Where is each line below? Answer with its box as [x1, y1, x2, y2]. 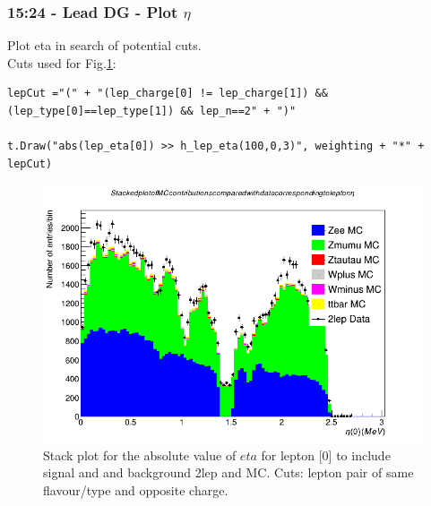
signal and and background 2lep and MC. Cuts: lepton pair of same [43, 463, 414, 482]
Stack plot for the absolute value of [43, 445, 237, 464]
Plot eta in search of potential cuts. [7, 36, 202, 55]
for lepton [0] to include [261, 445, 391, 464]
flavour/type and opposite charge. [43, 480, 228, 499]
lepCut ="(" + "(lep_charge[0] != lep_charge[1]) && [7, 87, 328, 100]
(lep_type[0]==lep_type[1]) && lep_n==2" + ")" [7, 105, 297, 117]
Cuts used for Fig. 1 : [7, 53, 116, 72]
